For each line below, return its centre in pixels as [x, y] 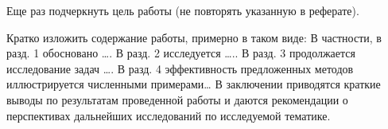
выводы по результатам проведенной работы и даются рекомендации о [177, 99]
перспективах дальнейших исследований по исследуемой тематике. [169, 115]
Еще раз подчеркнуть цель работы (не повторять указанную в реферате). [183, 10]
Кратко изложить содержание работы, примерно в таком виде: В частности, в [194, 37]
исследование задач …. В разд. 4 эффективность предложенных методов [180, 68]
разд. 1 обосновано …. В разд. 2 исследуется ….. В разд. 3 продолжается [181, 53]
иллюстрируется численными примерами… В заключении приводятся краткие [194, 84]
